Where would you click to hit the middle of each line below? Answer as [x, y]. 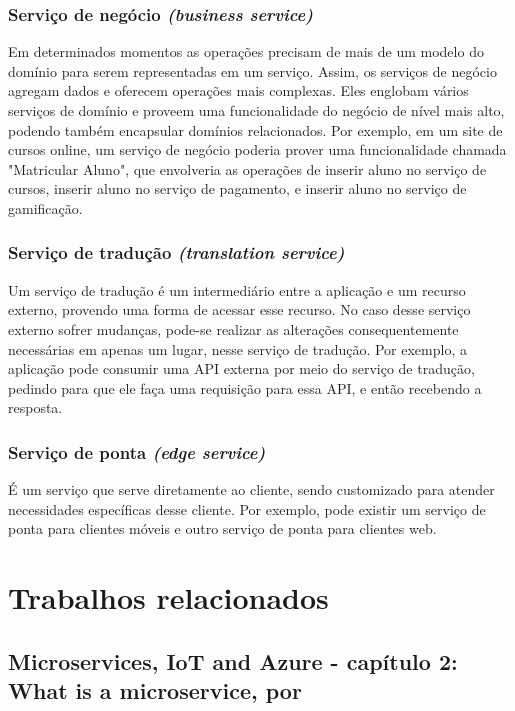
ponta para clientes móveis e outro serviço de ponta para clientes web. [222, 528]
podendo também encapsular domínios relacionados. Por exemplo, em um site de [255, 129]
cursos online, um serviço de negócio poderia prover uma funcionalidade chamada [257, 149]
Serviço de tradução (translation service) [176, 252]
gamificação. [45, 207]
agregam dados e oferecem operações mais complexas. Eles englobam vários [238, 90]
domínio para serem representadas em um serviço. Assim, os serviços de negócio [252, 70]
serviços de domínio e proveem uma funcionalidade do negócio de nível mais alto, [256, 110]
